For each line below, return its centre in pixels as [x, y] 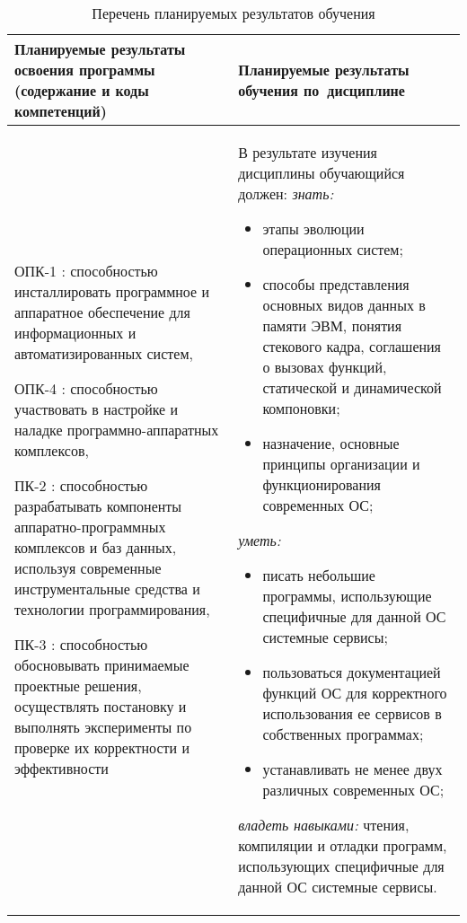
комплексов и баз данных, [96, 547]
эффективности [62, 768]
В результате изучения [308, 152]
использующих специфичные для [341, 866]
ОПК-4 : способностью [86, 388]
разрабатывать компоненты [98, 506]
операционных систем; [333, 249]
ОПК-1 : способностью [86, 271]
